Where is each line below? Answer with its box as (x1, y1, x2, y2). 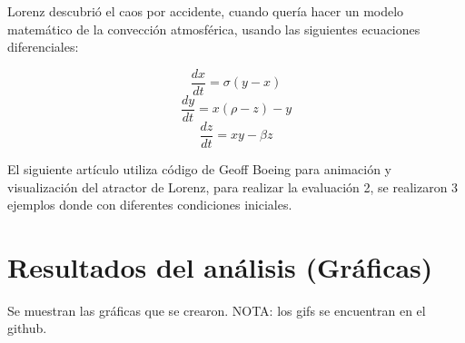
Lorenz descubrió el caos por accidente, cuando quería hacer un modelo (7, 2, 404, 20)
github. (7, 318, 47, 338)
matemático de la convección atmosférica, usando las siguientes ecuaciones (7, 19, 420, 38)
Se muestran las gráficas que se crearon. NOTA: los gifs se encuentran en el (7, 300, 426, 319)
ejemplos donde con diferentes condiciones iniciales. (7, 195, 292, 214)
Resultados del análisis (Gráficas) (7, 248, 433, 285)
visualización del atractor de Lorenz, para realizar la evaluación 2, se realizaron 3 (7, 177, 459, 196)
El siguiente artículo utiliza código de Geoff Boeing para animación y (7, 159, 391, 178)
